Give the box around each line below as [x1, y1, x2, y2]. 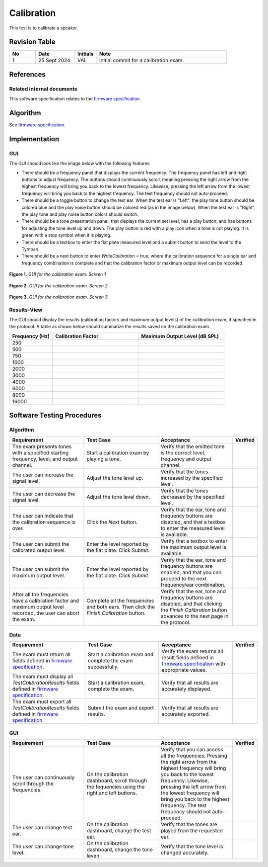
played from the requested [160, 827, 223, 834]
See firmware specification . [9, 122, 66, 128]
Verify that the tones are [160, 821, 218, 828]
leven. [86, 853, 101, 860]
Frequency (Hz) [12, 333, 50, 340]
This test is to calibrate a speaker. [9, 25, 78, 31]
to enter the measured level [160, 524, 225, 531]
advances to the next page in [160, 612, 229, 619]
